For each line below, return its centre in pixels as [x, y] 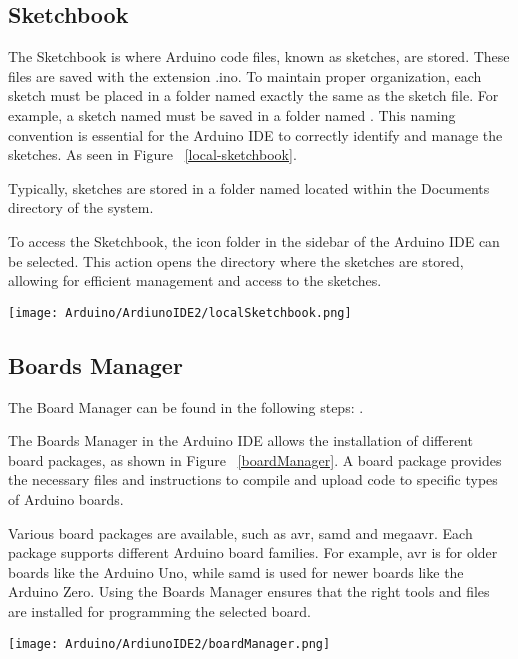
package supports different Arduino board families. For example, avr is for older [253, 552]
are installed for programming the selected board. [159, 610]
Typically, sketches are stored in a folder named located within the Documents [249, 187]
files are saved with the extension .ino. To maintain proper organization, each [245, 75]
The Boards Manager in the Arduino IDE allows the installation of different [240, 440]
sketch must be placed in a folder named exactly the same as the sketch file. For [253, 95]
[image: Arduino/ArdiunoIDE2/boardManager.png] [169, 643]
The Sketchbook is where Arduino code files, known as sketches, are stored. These [259, 56]
